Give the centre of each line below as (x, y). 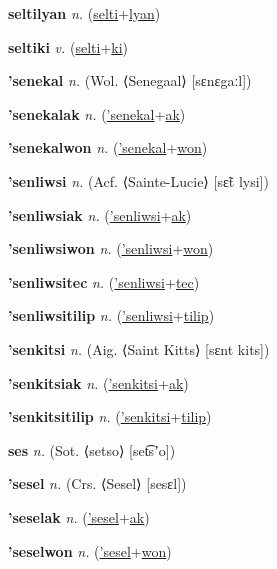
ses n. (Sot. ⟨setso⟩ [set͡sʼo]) (92, 449)
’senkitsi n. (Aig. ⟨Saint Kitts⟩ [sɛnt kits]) (139, 348)
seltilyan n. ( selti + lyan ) (84, 13)
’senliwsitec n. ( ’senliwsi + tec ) (104, 281)
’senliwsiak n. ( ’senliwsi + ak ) (100, 214)
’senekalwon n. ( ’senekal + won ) (108, 147)
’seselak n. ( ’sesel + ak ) (79, 516)
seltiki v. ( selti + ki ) (68, 46)
